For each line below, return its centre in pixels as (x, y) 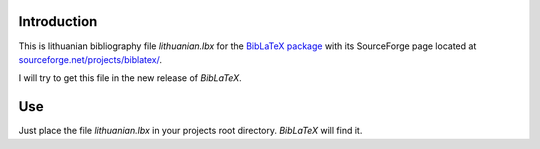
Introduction (58, 21)
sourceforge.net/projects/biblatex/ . (90, 59)
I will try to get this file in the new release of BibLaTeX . (130, 78)
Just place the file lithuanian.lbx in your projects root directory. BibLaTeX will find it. (190, 131)
